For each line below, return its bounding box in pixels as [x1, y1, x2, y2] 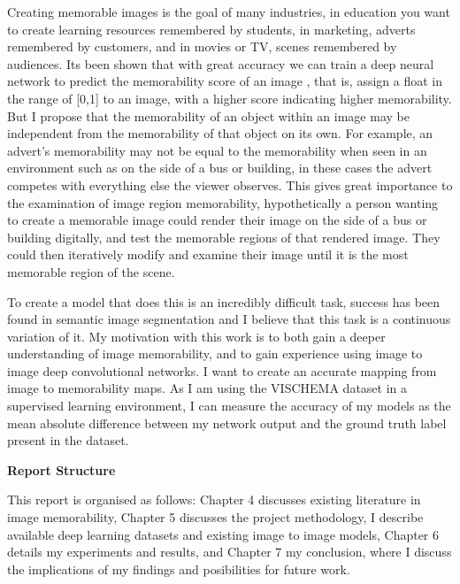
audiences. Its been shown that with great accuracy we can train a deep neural [7, 54, 434, 73]
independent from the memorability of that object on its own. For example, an [7, 124, 433, 142]
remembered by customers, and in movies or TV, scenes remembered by [7, 37, 397, 56]
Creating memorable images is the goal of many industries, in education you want [7, 3, 450, 20]
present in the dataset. [7, 431, 129, 450]
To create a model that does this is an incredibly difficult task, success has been [7, 292, 441, 311]
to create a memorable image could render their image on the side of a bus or [7, 211, 427, 229]
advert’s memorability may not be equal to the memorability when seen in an [7, 141, 427, 159]
